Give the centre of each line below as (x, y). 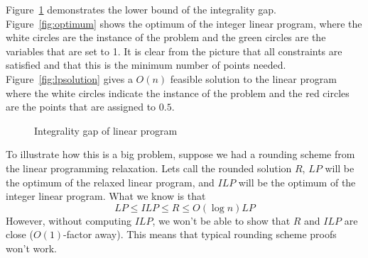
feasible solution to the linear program (253, 78)
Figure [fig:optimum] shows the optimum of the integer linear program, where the (184, 23)
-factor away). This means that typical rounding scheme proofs (200, 234)
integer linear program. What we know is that (106, 196)
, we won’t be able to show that (221, 220)
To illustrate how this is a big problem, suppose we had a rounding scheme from (180, 154)
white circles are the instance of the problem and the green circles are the (166, 37)
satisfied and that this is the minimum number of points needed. (146, 65)
